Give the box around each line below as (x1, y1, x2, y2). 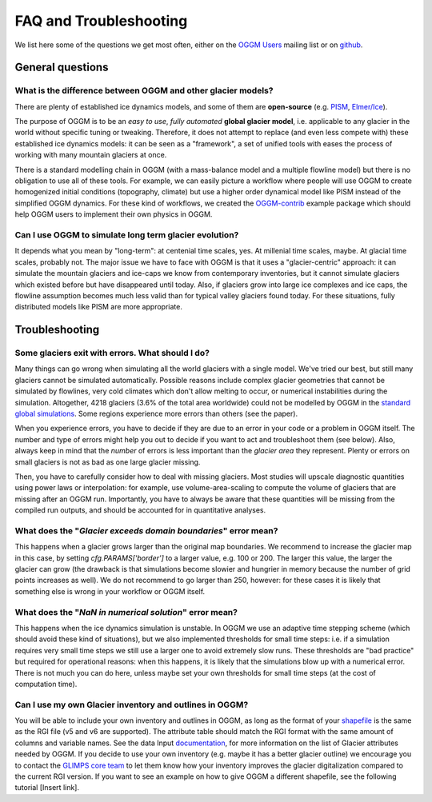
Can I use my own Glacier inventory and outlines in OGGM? (14, 699, 249, 710)
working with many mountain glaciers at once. (14, 150, 167, 160)
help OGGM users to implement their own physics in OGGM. (14, 209, 213, 219)
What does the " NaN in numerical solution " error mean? (14, 606, 238, 617)
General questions (14, 61, 109, 74)
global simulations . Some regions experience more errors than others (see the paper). (14, 409, 298, 419)
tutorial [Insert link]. (14, 783, 80, 792)
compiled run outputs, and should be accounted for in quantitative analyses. (14, 505, 266, 515)
